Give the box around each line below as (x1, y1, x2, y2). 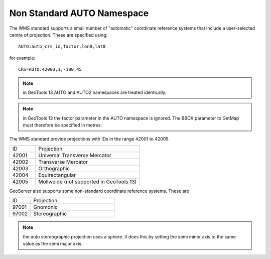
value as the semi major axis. (23, 241, 83, 247)
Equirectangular (38, 171, 76, 178)
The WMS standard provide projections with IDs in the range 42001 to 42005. (9, 136, 170, 142)
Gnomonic (33, 204, 58, 211)
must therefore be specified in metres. (23, 122, 102, 128)
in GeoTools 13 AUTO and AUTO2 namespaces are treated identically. (23, 89, 167, 95)
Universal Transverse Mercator (38, 152, 111, 159)
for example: (9, 55, 36, 61)
